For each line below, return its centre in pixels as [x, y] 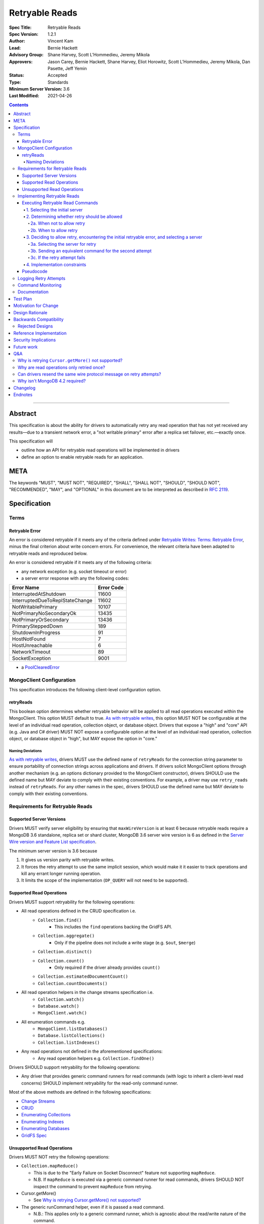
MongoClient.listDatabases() [73, 1029]
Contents [19, 105]
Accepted [57, 75]
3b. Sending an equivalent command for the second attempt [91, 251]
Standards [58, 82]
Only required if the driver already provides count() [108, 967]
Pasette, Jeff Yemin [67, 68]
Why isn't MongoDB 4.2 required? [52, 381]
